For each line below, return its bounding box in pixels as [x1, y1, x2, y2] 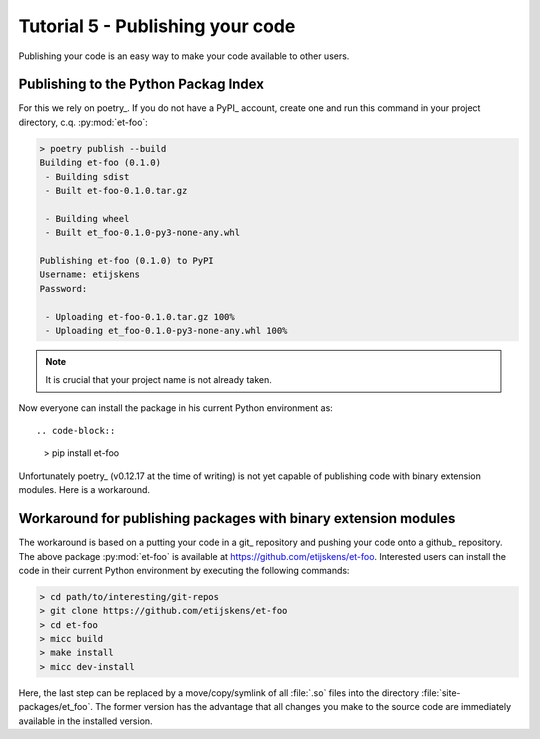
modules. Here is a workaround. [18, 484, 150, 496]
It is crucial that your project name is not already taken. [45, 374, 272, 386]
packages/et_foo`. [18, 701, 94, 713]
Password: [39, 283, 88, 294]
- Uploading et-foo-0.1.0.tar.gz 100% [45, 311, 235, 322]
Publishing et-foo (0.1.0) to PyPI [39, 255, 214, 266]
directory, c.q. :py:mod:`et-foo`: [18, 116, 149, 128]
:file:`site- [421, 686, 461, 699]
